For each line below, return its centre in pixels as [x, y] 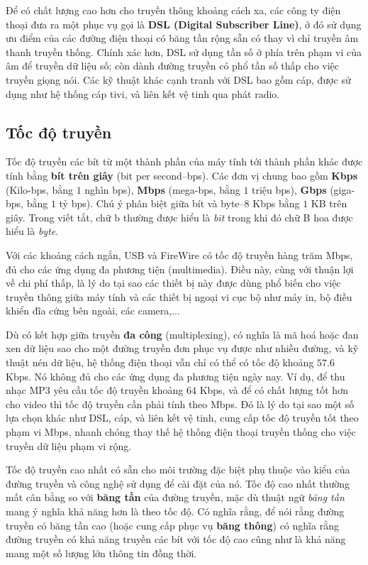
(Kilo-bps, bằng [39, 189]
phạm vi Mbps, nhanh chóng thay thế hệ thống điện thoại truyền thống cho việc [181, 432]
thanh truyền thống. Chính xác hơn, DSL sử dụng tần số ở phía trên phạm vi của [184, 51]
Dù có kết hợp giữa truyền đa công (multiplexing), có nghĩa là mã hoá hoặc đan [182, 334]
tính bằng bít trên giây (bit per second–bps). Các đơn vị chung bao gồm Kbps [182, 175]
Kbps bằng [276, 203]
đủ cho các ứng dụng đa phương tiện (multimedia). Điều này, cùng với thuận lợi [180, 269]
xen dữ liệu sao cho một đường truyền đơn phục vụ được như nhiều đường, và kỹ [182, 348]
